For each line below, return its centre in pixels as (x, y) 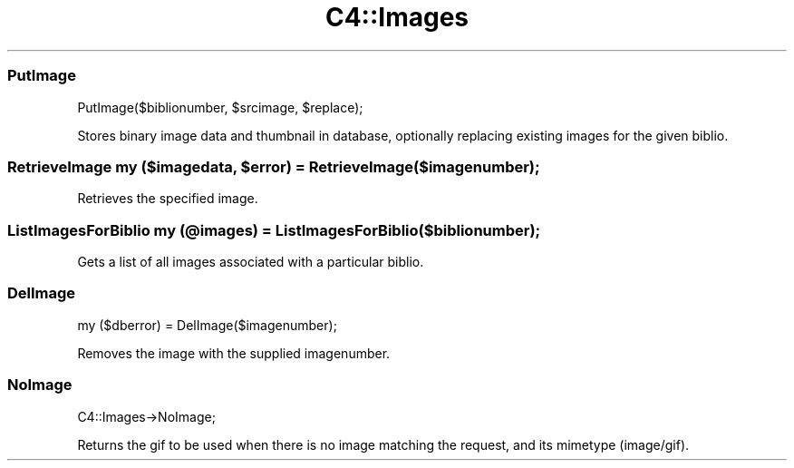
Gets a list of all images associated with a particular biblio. (251, 262)
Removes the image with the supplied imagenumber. (234, 353)
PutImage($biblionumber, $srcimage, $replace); (220, 107)
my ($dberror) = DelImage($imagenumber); (207, 325)
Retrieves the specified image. (168, 199)
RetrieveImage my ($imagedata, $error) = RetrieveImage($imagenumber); (274, 166)
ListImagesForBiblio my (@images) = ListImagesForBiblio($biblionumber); (274, 230)
